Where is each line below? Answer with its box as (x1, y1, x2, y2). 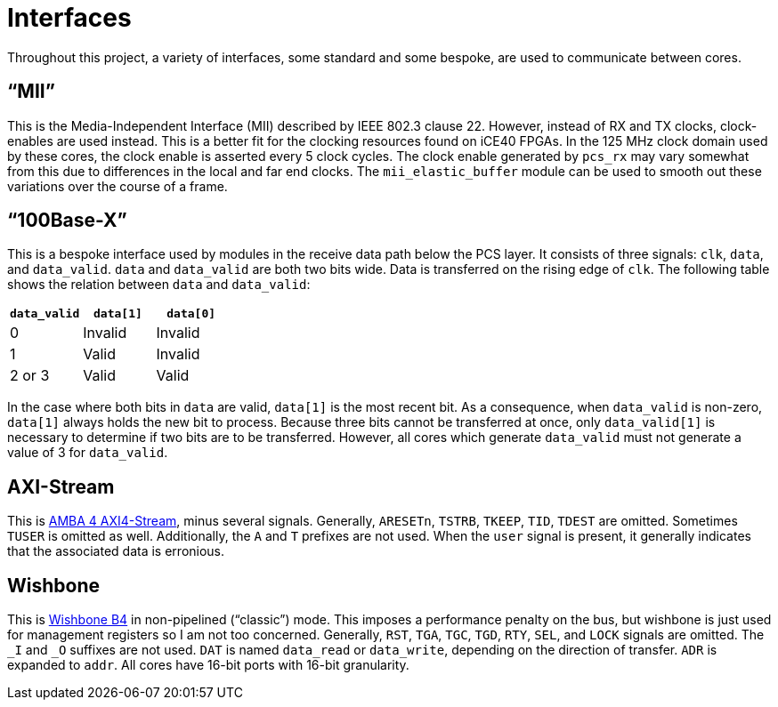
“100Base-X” (7, 209, 127, 232)
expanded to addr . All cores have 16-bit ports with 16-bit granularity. (7, 657, 409, 673)
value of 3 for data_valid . (7, 445, 168, 461)
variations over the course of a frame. (7, 178, 228, 194)
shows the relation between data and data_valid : (7, 277, 311, 293)
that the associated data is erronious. (7, 543, 225, 559)
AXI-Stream (7, 475, 115, 498)
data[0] (166, 307, 216, 321)
